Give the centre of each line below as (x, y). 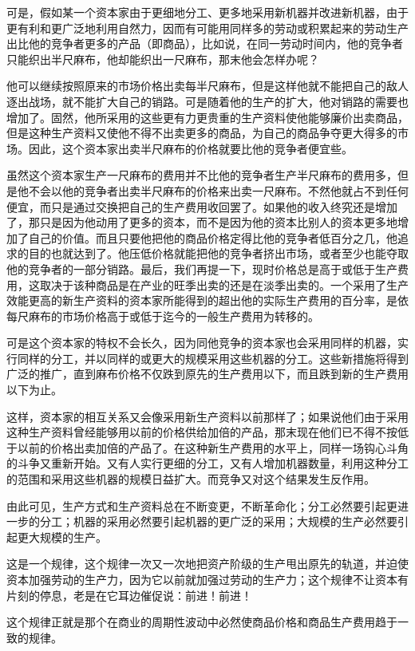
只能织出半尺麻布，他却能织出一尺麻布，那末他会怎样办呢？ (163, 59)
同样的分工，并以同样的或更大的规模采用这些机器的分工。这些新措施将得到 (213, 358)
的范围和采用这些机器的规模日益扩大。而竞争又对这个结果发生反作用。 (191, 479)
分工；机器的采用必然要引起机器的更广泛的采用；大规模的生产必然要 (218, 521)
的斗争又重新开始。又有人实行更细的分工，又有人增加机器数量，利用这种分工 (207, 463)
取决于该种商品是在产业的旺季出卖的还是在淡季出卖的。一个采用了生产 (224, 284)
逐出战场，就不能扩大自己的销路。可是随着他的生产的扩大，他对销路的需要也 (207, 101)
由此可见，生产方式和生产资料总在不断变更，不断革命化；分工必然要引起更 (202, 505)
